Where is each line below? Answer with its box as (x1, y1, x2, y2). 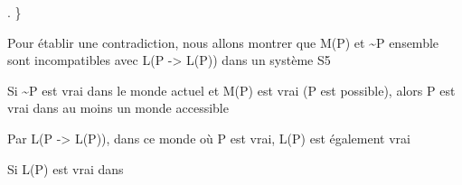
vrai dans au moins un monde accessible (7, 98, 229, 117)
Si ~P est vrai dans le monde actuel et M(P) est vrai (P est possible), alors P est (7, 80, 456, 99)
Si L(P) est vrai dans (7, 159, 124, 178)
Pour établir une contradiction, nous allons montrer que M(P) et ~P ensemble (7, 32, 439, 51)
